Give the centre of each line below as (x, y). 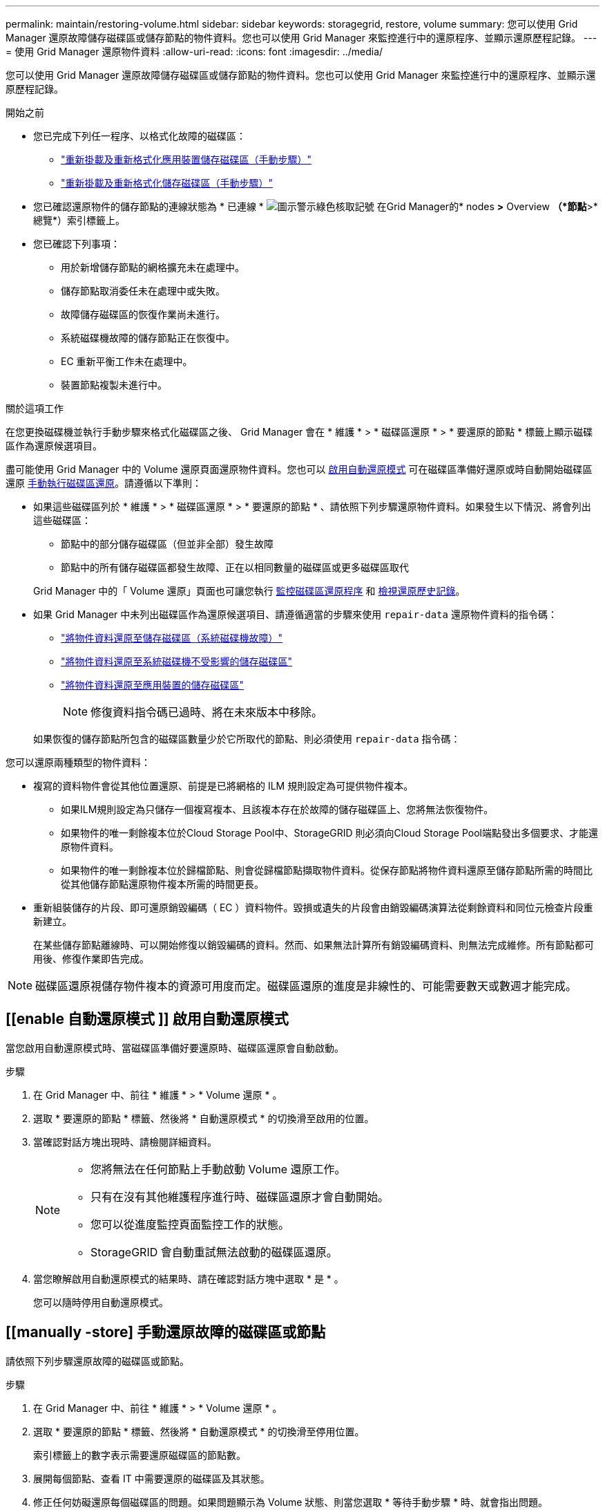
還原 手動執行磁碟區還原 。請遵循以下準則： (104, 483)
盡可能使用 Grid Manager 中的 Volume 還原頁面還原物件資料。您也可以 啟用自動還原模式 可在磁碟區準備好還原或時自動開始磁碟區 (299, 469)
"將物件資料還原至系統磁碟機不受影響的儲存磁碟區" (177, 661)
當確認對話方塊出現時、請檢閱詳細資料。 (125, 1141)
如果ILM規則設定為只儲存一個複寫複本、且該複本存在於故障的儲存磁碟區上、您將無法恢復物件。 (277, 809)
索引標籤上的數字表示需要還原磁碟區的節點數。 (140, 1455)
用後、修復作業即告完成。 (91, 959)
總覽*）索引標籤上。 (79, 220)
